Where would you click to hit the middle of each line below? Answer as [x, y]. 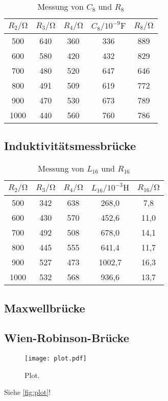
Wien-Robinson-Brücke [67, 338]
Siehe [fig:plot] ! [28, 392]
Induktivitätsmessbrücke [70, 146]
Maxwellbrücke [45, 308]
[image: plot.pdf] [56, 359]
